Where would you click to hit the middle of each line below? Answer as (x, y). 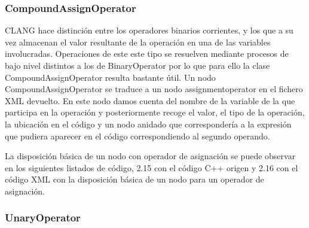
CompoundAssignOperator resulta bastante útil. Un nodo (110, 77)
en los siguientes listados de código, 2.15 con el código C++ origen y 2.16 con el (152, 167)
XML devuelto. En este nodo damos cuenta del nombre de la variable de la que (150, 100)
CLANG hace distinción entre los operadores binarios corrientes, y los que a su (149, 30)
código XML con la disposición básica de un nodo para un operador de (134, 179)
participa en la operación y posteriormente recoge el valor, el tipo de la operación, (155, 112)
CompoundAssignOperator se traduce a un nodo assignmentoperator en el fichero (154, 89)
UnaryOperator (43, 218)
